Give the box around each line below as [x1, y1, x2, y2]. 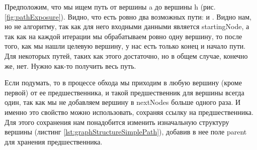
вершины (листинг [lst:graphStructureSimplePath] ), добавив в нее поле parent [5, 126, 247, 137]
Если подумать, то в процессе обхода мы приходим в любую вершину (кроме [5, 77, 242, 88]
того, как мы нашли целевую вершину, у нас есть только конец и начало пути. [5, 41, 246, 51]
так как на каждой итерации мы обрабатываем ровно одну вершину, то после [5, 31, 242, 41]
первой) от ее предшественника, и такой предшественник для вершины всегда [5, 87, 244, 97]
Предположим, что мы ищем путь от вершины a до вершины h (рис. [5, 2, 216, 12]
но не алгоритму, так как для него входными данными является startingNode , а [5, 21, 249, 32]
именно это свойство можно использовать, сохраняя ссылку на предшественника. [5, 106, 253, 117]
